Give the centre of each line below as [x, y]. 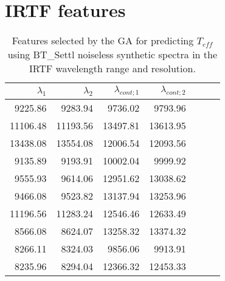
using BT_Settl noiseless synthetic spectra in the [112, 55]
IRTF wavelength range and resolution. [112, 69]
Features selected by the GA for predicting [103, 41]
